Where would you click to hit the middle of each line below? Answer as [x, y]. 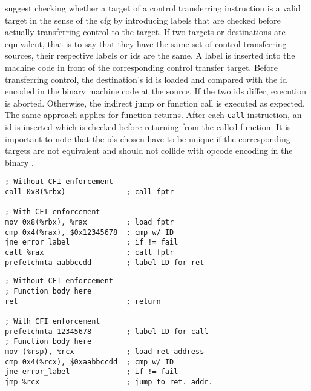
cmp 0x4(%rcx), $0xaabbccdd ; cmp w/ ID [90, 362]
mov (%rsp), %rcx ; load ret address [105, 351]
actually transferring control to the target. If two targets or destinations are [145, 32]
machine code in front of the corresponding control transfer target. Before [142, 67]
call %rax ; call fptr [90, 252]
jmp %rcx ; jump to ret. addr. [109, 382]
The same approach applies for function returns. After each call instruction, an [153, 115]
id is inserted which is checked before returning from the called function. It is [148, 126]
